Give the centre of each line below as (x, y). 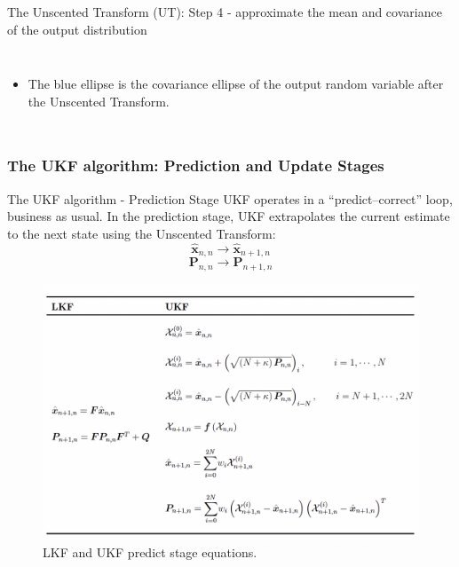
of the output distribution (77, 29)
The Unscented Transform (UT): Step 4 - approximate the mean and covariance (225, 12)
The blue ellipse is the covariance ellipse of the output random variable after (236, 84)
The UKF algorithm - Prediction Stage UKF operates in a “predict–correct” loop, (230, 198)
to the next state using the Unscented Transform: (142, 233)
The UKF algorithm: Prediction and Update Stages (196, 165)
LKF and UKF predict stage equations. (150, 552)
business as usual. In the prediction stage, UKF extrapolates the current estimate (229, 216)
